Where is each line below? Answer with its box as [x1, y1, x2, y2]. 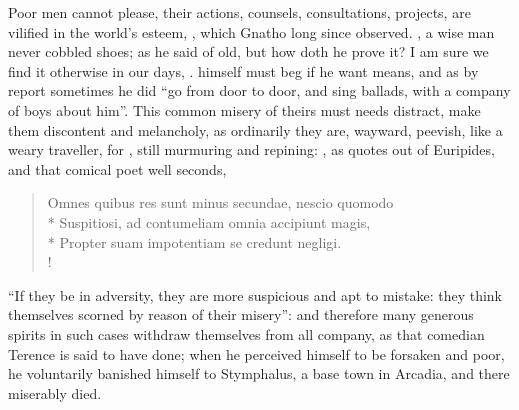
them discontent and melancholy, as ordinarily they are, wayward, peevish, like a [8, 119, 503, 140]
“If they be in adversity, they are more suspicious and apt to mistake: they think [8, 284, 503, 305]
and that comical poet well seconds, [8, 158, 227, 179]
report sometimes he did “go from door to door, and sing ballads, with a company [8, 80, 511, 101]
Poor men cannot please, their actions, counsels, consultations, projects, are [8, 2, 471, 22]
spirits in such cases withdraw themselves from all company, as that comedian [8, 323, 485, 344]
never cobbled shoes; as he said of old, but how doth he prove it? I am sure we [8, 41, 489, 62]
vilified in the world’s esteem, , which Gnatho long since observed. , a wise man [8, 21, 495, 42]
